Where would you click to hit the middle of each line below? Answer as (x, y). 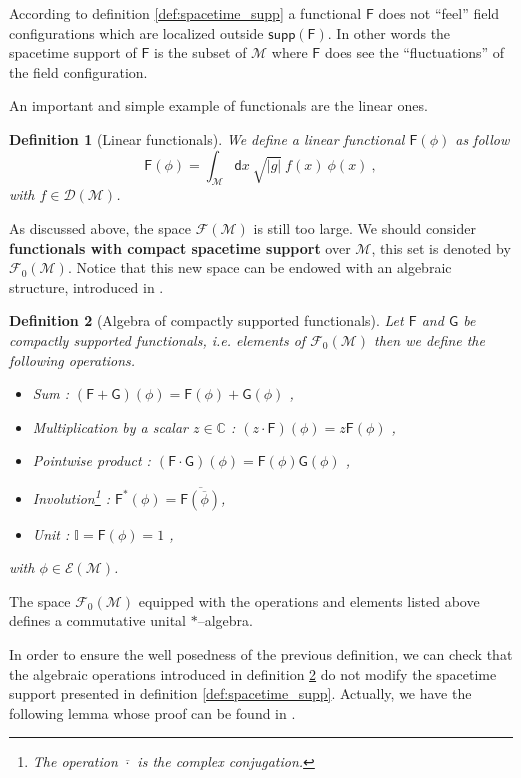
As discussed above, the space (100, 227)
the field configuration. (78, 71)
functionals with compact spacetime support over (180, 247)
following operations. (72, 359)
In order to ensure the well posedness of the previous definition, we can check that (261, 653)
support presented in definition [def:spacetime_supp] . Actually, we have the (240, 693)
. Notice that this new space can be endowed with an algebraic (259, 267)
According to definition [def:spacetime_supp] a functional (185, 13)
